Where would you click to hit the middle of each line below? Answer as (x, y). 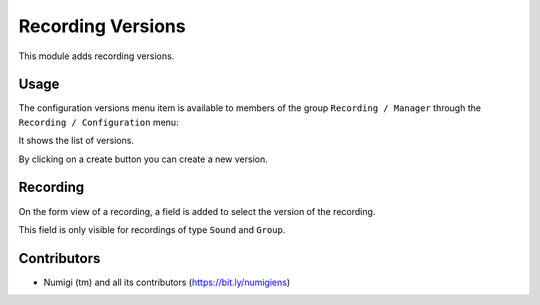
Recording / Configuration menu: (98, 122)
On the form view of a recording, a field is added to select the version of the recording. (197, 211)
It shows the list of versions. (76, 141)
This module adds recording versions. (96, 56)
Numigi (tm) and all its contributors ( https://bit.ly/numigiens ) (167, 282)
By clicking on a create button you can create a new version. (143, 159)
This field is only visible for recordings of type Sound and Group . (152, 229)
